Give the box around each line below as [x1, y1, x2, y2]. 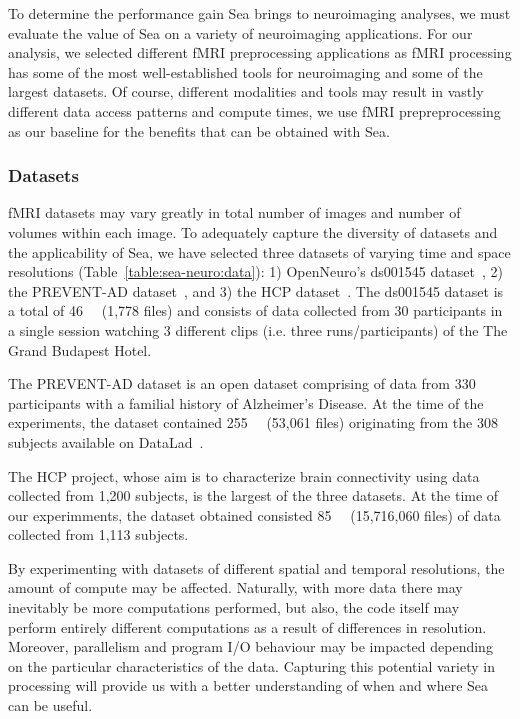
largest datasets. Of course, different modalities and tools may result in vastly [8, 81, 484, 102]
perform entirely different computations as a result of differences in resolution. [8, 616, 487, 637]
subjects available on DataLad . [8, 431, 204, 452]
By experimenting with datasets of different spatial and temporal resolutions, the [8, 557, 505, 578]
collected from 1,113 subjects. [8, 524, 189, 545]
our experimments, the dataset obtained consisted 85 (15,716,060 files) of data [8, 504, 501, 525]
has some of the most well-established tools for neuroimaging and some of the [8, 61, 483, 82]
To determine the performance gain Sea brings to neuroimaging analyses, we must [8, 3, 511, 23]
